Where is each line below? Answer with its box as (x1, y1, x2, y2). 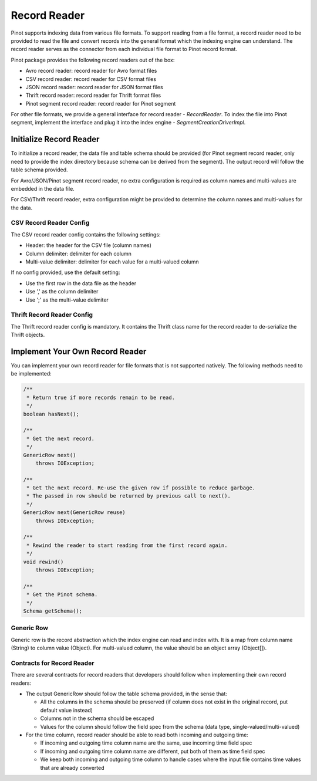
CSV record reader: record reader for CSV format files (25, 75, 157, 82)
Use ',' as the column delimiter (25, 288, 99, 295)
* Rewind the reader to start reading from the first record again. (26, 542, 228, 549)
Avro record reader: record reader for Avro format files (25, 67, 157, 75)
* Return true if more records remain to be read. (26, 394, 176, 401)
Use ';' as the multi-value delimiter (25, 296, 109, 303)
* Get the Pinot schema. (26, 591, 98, 598)
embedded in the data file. (11, 185, 75, 192)
